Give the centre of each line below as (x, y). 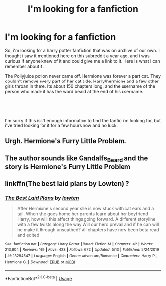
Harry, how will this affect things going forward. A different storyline (86, 219)
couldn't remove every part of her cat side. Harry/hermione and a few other (82, 81)
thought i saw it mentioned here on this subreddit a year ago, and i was (77, 56)
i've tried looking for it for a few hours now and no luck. (61, 125)
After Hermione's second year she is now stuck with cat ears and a (85, 208)
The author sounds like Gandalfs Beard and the (77, 159)
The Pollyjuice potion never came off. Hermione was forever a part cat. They (83, 76)
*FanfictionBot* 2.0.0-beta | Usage (39, 278)
